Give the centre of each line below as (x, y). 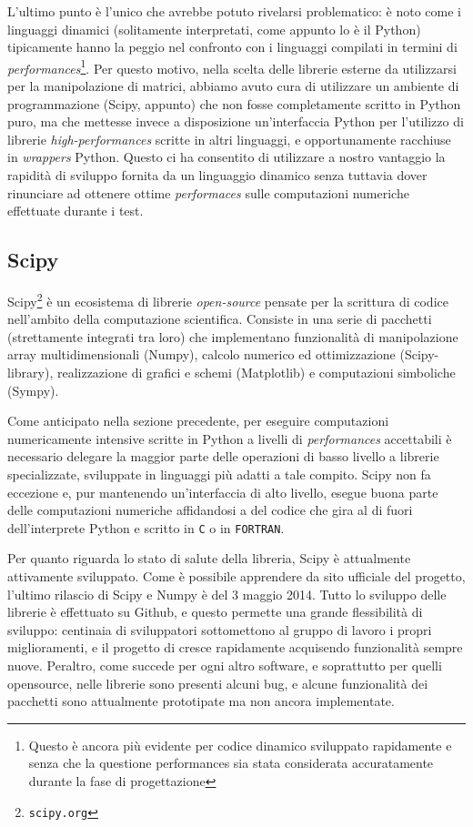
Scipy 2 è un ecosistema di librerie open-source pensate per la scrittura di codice (228, 299)
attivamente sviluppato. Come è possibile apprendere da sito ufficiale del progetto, (236, 576)
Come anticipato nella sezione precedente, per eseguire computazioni (198, 421)
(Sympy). (33, 390)
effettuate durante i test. (75, 211)
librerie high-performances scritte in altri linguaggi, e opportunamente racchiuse (229, 139)
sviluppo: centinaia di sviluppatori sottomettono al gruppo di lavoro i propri (220, 629)
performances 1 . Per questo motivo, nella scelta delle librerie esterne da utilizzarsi (232, 66)
